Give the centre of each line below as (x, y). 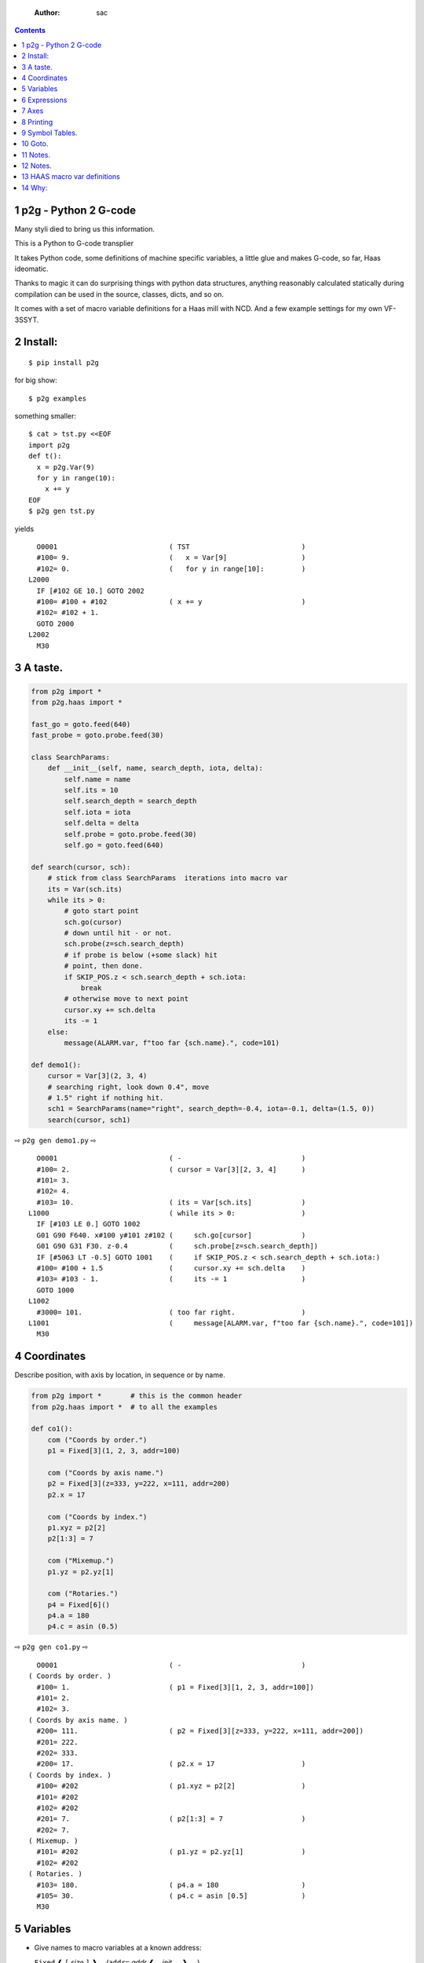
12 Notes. (37, 166)
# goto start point (101, 911)
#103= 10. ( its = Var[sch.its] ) (171, 1202)
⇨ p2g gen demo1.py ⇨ (56, 1140)
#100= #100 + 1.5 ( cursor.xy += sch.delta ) (171, 1268)
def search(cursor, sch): (81, 867)
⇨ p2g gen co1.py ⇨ (51, 1647)
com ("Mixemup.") (81, 1561)
